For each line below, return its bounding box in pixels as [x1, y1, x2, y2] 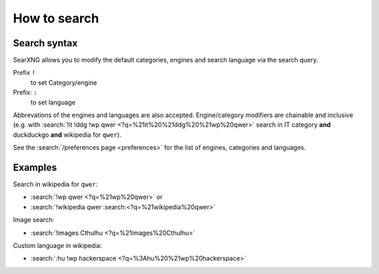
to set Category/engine [30, 78, 98, 87]
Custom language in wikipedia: [13, 242, 102, 250]
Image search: [13, 216, 55, 224]
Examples [13, 162, 58, 173]
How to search [13, 11, 100, 26]
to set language [30, 98, 76, 107]
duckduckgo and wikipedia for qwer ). [13, 130, 122, 139]
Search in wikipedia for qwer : [13, 180, 98, 189]
